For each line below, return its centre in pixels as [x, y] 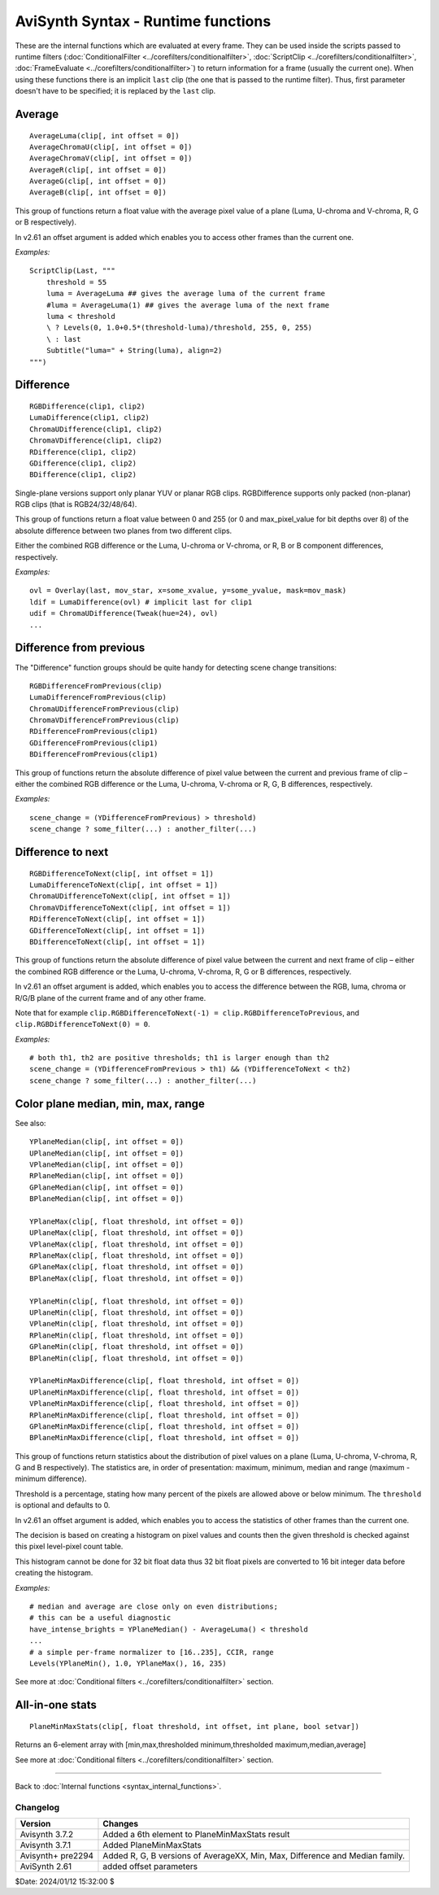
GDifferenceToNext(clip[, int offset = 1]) [117, 930]
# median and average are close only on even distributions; [154, 1606]
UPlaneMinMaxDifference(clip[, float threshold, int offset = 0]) [165, 1392]
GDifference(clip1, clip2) [83, 463]
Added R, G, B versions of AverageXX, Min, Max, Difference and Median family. [254, 1856]
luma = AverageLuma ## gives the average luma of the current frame [185, 294]
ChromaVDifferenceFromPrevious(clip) [105, 720]
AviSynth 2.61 [46, 1867]
